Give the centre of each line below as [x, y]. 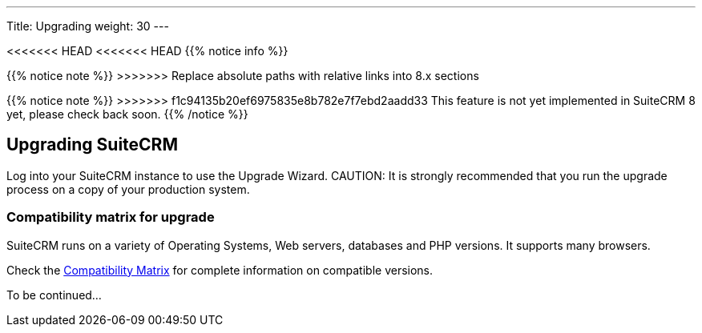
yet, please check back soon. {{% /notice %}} [127, 114]
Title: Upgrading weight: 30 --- [88, 26]
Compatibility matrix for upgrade [111, 217]
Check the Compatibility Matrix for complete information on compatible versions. [220, 270]
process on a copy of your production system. [128, 189]
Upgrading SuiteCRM [92, 145]
